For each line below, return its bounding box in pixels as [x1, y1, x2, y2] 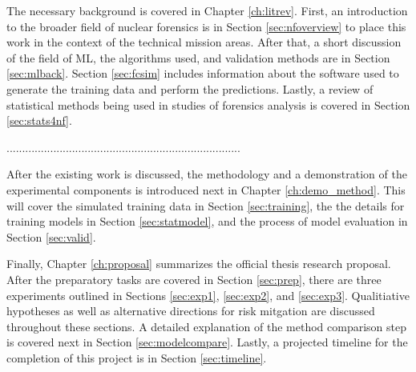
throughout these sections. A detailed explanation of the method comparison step [6, 318, 407, 334]
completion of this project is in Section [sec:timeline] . [6, 349, 267, 366]
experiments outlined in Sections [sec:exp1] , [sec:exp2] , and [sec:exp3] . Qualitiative [6, 286, 410, 303]
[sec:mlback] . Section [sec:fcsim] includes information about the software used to [6, 65, 399, 82]
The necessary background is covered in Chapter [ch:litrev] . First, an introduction [6, 2, 408, 18]
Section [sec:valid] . [6, 228, 96, 245]
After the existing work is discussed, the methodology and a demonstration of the [6, 166, 407, 182]
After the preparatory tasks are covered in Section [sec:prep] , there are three [6, 270, 382, 287]
